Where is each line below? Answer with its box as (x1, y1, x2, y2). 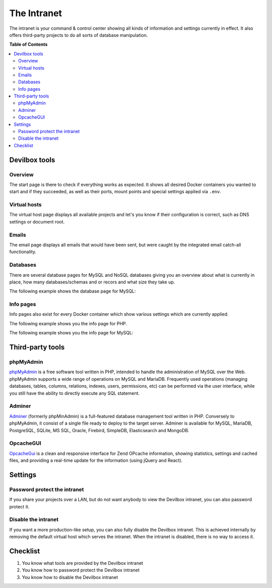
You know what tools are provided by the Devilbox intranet (22, 560, 144, 566)
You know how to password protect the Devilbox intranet (22, 567, 140, 573)
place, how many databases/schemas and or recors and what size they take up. (9, 279, 175, 285)
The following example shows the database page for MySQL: (9, 288, 136, 295)
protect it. (9, 503, 30, 509)
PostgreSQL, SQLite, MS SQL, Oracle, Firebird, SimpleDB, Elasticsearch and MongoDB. (9, 427, 189, 433)
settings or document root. (9, 218, 65, 224)
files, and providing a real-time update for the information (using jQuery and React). (9, 457, 183, 463)
